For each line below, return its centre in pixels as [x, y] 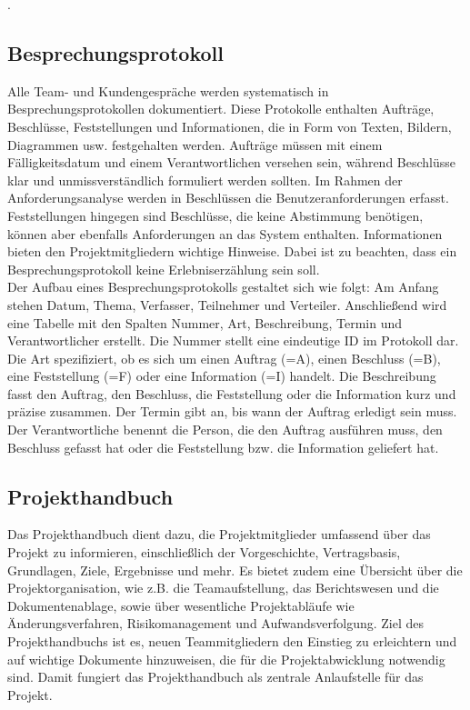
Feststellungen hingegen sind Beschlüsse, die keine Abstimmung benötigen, [215, 215]
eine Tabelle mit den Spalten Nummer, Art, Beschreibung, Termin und [205, 322]
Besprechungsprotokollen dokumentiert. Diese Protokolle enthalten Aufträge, [221, 109]
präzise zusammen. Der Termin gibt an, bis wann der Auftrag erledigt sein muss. [232, 411]
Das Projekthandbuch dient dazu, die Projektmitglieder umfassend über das [219, 534]
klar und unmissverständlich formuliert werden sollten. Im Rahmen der [205, 180]
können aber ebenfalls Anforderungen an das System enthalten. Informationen [225, 233]
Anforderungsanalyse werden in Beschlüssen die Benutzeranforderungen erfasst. [228, 198]
